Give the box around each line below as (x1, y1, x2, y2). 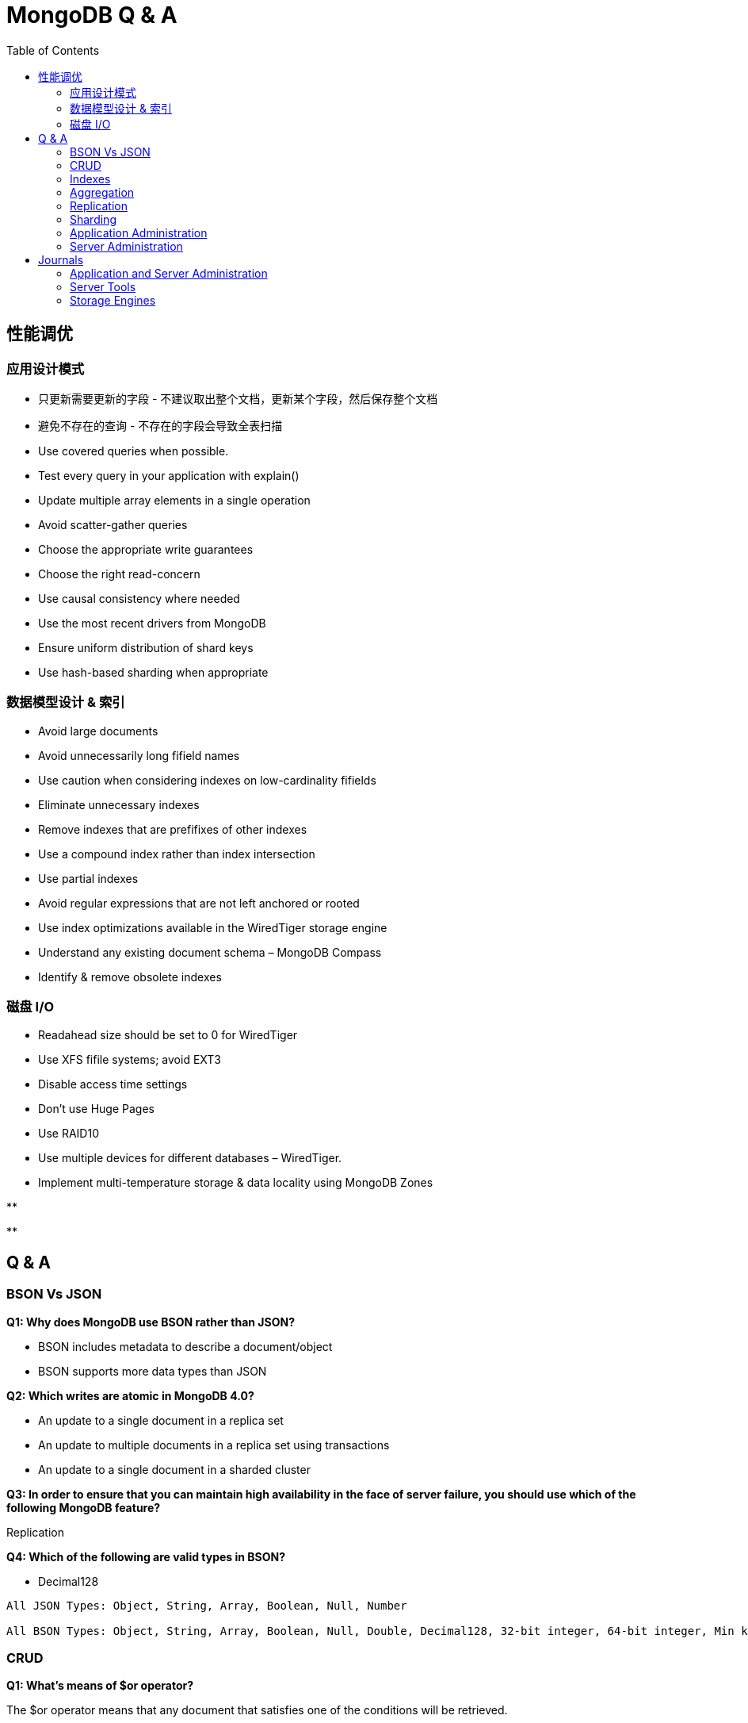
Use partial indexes (38, 871, 139, 885)
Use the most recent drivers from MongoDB (38, 616, 266, 630)
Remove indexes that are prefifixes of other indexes (38, 822, 307, 836)
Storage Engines (70, 293, 156, 307)
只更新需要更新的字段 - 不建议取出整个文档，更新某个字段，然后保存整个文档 (38, 391, 438, 405)
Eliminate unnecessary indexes (38, 797, 200, 812)
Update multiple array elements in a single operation (38, 493, 311, 507)
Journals (38, 252, 84, 267)
